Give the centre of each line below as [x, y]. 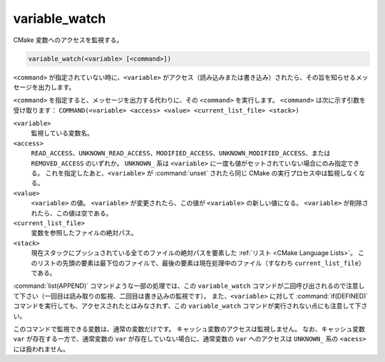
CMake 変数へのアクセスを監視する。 [68, 40]
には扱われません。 [41, 348]
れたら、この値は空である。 [72, 213]
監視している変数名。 [62, 133]
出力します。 [57, 87]
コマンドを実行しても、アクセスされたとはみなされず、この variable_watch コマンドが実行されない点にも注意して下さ [190, 306]
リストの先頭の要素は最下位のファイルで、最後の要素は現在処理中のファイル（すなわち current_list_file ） [201, 263]
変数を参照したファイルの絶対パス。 [84, 233]
